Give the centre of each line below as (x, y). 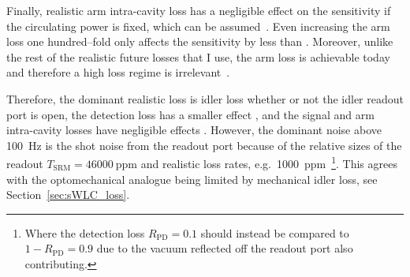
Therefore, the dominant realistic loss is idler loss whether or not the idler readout (205, 98)
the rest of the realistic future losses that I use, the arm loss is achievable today (198, 56)
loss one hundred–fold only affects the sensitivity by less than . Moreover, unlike (200, 41)
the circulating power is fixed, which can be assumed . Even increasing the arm (198, 26)
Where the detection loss (85, 232)
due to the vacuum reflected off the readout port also (225, 248)
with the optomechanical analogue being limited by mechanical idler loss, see (192, 179)
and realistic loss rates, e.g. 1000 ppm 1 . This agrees (269, 162)
